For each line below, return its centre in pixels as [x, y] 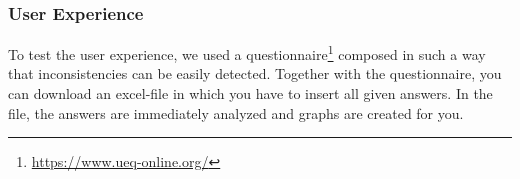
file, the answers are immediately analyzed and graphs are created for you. [236, 112]
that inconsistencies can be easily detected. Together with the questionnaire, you [255, 73]
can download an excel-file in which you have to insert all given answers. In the [250, 93]
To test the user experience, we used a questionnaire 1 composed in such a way [247, 52]
